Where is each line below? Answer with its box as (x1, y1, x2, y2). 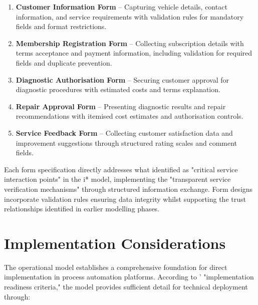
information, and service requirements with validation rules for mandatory (16, 11, 244, 22)
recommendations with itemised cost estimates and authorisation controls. (16, 111, 243, 121)
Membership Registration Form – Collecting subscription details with (16, 38, 244, 48)
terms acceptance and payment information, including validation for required (16, 48, 252, 58)
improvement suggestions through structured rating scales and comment (16, 137, 237, 148)
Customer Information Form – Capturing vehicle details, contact (16, 2, 227, 12)
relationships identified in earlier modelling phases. (4, 203, 160, 214)
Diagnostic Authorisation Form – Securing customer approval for (16, 74, 229, 85)
